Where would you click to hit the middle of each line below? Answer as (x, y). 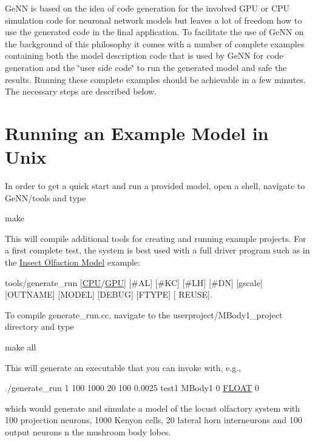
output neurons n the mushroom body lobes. (88, 431)
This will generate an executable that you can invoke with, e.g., (123, 367)
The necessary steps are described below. (81, 91)
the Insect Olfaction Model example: (73, 262)
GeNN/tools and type (46, 197)
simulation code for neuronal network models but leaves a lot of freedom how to (154, 20)
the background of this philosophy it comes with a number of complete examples (155, 43)
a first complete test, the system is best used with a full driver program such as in (157, 250)
